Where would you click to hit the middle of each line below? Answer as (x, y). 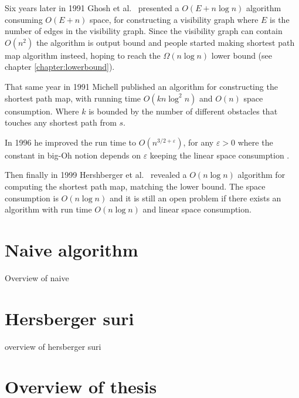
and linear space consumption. (197, 209)
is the (280, 19)
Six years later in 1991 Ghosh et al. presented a (92, 8)
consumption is (32, 198)
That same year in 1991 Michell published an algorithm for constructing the (141, 86)
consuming (24, 19)
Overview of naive (37, 277)
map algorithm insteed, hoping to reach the (83, 55)
